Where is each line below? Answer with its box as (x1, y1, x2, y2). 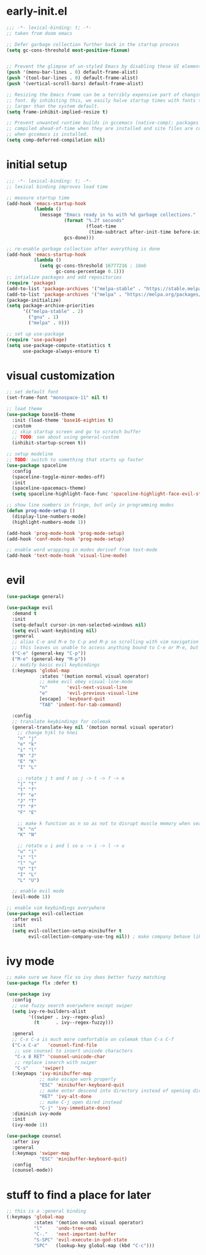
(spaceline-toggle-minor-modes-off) (12, 474, 105, 480)
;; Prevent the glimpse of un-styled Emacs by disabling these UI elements (6, 63, 204, 70)
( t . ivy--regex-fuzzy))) (33, 1019, 114, 1026)
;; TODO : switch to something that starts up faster (6, 457, 144, 463)
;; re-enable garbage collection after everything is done (6, 245, 161, 252)
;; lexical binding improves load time (6, 183, 109, 190)
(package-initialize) (6, 297, 62, 303)
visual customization (6, 369, 115, 383)
